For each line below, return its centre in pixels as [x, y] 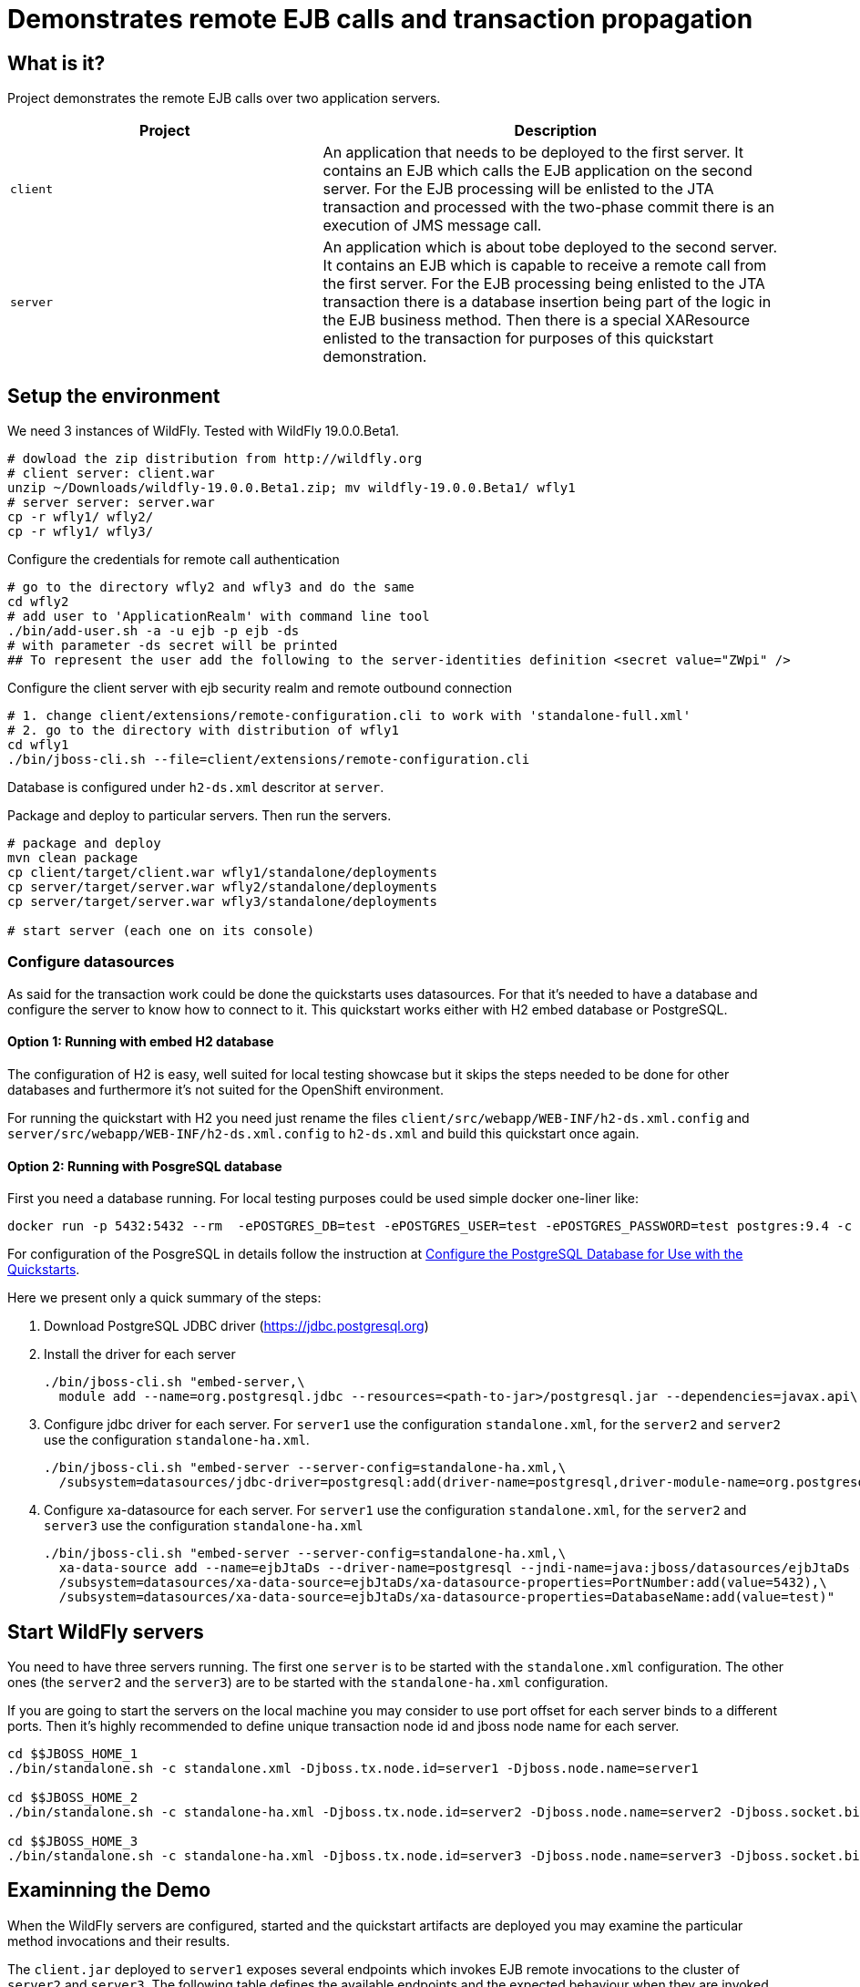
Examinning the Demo [109, 1890]
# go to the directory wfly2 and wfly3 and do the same [211, 587]
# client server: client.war [111, 474]
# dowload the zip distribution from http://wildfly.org [215, 459]
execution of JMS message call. [432, 226]
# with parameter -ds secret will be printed [173, 646]
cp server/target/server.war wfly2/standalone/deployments [223, 887]
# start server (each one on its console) [161, 931]
